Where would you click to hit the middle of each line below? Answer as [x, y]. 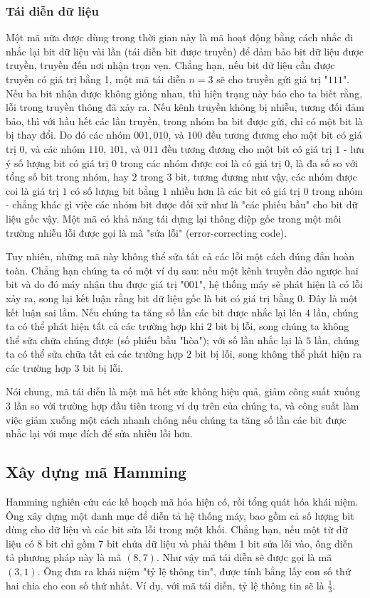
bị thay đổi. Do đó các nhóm [68, 135]
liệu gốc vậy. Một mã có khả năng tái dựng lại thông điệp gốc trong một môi [174, 218]
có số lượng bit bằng [115, 190]
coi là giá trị [32, 190]
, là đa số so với [324, 162]
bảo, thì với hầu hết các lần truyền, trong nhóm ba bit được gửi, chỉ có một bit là [184, 121]
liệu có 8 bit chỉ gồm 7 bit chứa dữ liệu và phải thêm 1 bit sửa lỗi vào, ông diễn [179, 543]
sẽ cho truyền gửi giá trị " [272, 79]
